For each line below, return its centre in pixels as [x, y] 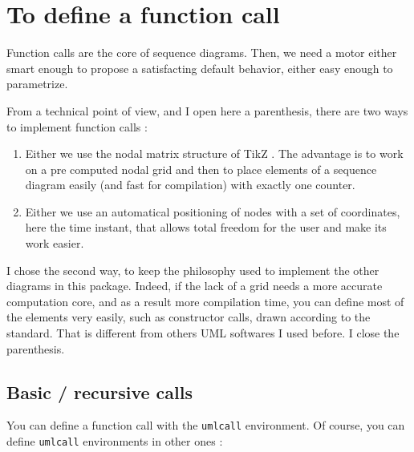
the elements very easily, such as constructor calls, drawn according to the [189, 317]
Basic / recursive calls [99, 391]
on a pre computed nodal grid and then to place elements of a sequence [201, 169]
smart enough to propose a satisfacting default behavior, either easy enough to [200, 68]
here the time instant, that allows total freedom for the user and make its [206, 227]
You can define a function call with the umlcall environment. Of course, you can [206, 425]
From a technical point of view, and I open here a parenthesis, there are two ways [207, 110]
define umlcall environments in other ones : [115, 441]
